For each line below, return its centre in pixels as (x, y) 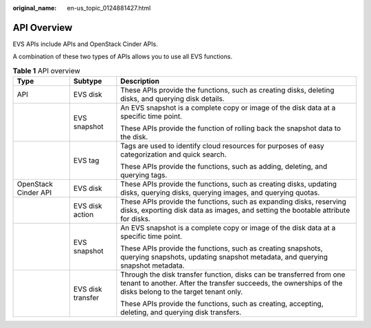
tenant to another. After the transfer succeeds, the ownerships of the (232, 283)
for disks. (135, 219)
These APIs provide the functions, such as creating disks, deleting (227, 91)
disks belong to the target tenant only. (182, 292)
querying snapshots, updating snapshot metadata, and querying (224, 257)
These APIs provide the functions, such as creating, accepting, (222, 304)
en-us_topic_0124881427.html (109, 8)
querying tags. (144, 175)
